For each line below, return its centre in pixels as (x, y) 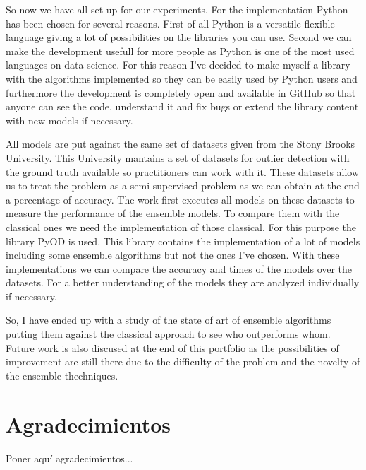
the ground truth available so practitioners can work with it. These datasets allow (183, 171)
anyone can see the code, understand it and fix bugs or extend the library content (182, 106)
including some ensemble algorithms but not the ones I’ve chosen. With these (173, 255)
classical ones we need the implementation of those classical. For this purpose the (181, 227)
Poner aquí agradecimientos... (69, 458)
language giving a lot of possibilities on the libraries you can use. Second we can (179, 37)
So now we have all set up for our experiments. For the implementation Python (177, 9)
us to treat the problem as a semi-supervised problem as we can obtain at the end (183, 186)
